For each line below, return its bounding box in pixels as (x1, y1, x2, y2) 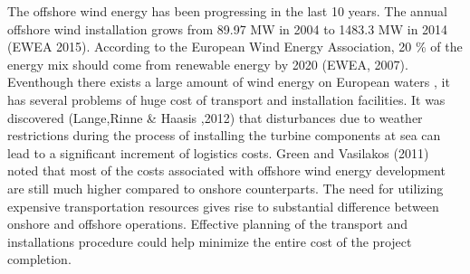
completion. (7, 250, 72, 269)
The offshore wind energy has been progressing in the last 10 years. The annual (7, 2, 447, 20)
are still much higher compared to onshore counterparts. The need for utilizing (7, 178, 444, 197)
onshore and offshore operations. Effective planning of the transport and (7, 214, 408, 233)
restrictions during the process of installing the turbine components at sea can (7, 126, 441, 145)
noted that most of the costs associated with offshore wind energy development (7, 161, 446, 180)
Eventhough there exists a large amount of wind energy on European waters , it (7, 72, 450, 91)
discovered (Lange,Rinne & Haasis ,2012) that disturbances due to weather (7, 108, 423, 127)
